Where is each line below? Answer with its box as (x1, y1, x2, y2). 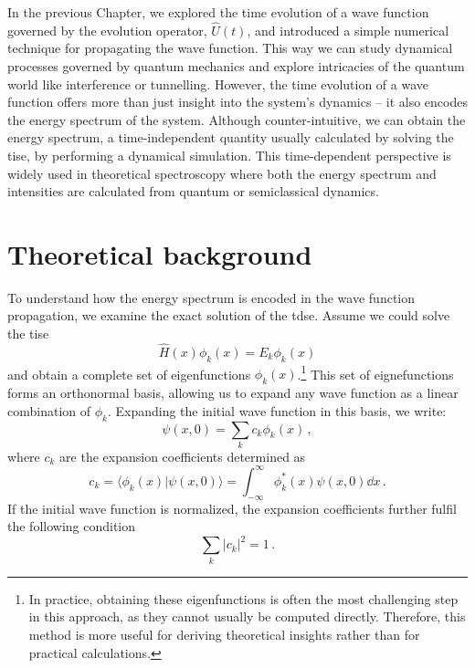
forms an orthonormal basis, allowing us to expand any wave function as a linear (7, 383, 459, 402)
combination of (7, 401, 91, 420)
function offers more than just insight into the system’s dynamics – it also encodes (7, 92, 468, 111)
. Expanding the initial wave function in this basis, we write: (107, 401, 447, 420)
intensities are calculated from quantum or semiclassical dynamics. (7, 182, 379, 201)
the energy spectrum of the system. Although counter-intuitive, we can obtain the (7, 110, 466, 129)
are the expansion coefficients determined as (59, 446, 306, 465)
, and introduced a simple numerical (247, 20, 449, 39)
